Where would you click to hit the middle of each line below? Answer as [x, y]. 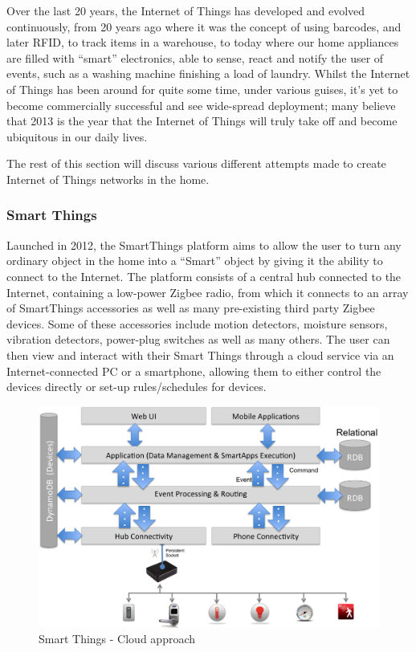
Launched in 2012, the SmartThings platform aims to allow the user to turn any [204, 244]
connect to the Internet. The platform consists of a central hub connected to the [204, 276]
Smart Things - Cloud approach [117, 639]
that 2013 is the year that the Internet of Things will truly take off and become [202, 121]
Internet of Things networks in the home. [108, 179]
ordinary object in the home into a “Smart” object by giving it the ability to [195, 261]
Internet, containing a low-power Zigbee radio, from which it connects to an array [208, 292]
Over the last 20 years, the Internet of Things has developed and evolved [186, 10]
